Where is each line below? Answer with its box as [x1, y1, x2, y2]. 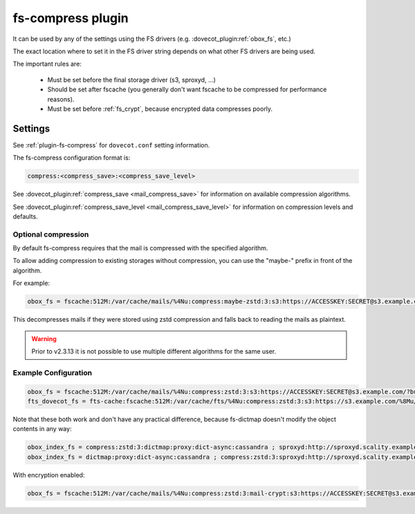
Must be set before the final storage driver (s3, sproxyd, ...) [47, 75, 216, 84]
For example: [12, 279, 50, 287]
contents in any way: [12, 425, 72, 433]
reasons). [47, 95, 75, 103]
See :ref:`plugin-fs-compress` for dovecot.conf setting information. [12, 140, 210, 149]
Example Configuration [12, 367, 93, 377]
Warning [31, 334, 57, 342]
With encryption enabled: [12, 470, 85, 479]
